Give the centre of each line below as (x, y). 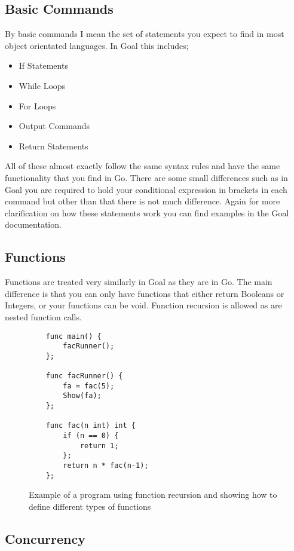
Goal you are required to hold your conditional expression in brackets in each (146, 189)
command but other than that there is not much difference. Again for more (143, 201)
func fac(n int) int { (91, 426)
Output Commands (54, 126)
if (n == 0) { (91, 436)
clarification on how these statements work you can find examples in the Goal (147, 212)
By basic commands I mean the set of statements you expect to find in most (145, 34)
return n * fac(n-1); (106, 466)
